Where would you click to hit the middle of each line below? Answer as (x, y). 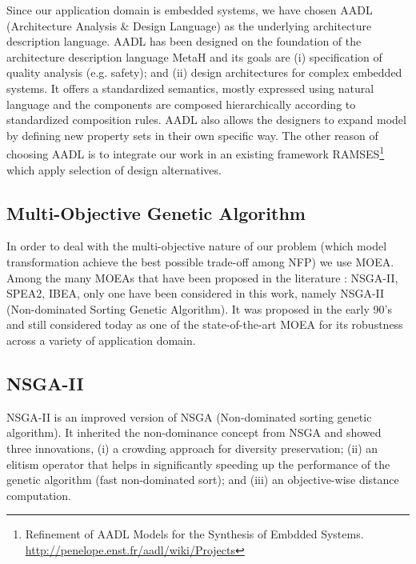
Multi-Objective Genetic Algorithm (156, 212)
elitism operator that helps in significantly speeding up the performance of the (198, 464)
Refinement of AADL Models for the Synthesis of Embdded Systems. (194, 534)
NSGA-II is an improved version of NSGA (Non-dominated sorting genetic (189, 416)
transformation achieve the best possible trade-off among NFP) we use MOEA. (200, 261)
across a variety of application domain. (101, 340)
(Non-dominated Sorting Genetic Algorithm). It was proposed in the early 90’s (199, 308)
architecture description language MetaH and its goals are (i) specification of (194, 56)
